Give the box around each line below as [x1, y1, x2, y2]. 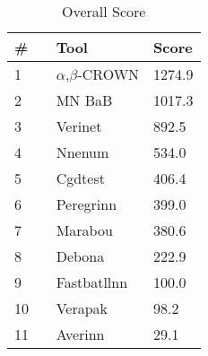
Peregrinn [56, 194, 117, 214]
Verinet [56, 116, 102, 136]
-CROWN [77, 64, 140, 84]
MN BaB [56, 90, 113, 110]
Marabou [56, 220, 113, 240]
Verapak [56, 298, 108, 318]
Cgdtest [56, 168, 105, 188]
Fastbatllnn [56, 272, 128, 292]
